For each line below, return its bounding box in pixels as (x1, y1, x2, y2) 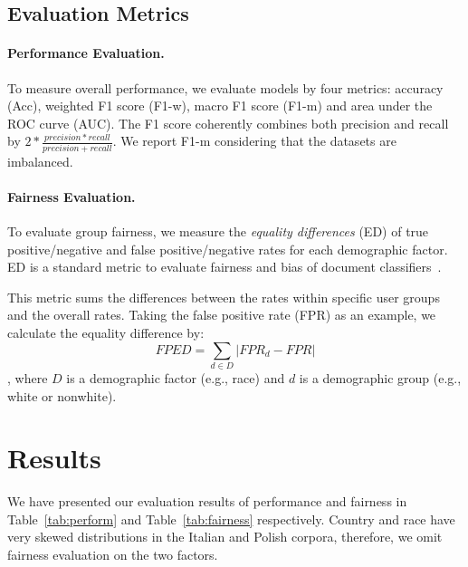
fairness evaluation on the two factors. (7, 545, 218, 564)
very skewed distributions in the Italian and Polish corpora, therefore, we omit (7, 527, 443, 546)
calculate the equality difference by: (7, 323, 205, 342)
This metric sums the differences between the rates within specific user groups (7, 287, 440, 306)
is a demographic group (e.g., (299, 368, 462, 387)
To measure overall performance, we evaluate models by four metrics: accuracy (7, 78, 444, 97)
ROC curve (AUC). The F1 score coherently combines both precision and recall (7, 113, 449, 132)
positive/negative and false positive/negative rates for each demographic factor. (7, 239, 448, 258)
